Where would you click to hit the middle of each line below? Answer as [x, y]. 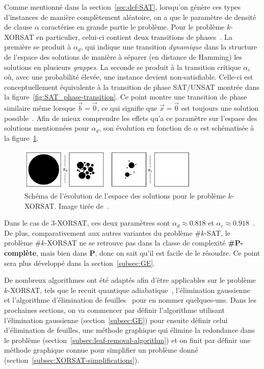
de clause [18, 27]
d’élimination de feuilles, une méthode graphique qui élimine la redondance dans [129, 330]
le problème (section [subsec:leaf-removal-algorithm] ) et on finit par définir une [127, 340]
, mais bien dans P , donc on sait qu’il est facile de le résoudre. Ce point [148, 253]
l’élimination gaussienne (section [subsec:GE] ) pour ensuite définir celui [116, 320]
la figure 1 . [21, 138]
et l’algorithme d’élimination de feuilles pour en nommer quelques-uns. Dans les [130, 300]
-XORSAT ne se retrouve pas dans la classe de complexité [135, 243]
